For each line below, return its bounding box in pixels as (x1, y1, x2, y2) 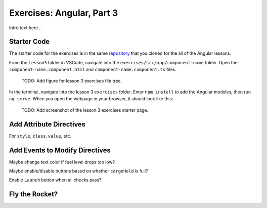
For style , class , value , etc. (9, 133, 72, 139)
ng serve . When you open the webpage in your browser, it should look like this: (9, 96, 173, 102)
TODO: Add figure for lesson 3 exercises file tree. (21, 78, 122, 83)
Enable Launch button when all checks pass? (9, 177, 102, 183)
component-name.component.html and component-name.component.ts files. (9, 67, 177, 73)
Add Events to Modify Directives (9, 146, 111, 154)
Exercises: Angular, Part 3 (9, 7, 118, 18)
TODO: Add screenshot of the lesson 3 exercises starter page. (21, 107, 148, 113)
